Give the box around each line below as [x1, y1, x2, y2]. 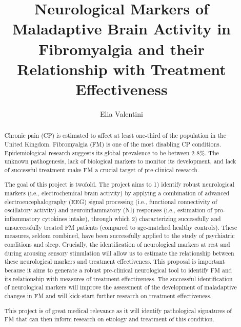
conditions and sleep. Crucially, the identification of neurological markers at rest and [4, 240, 230, 249]
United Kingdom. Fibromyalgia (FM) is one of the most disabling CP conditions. [4, 139, 222, 148]
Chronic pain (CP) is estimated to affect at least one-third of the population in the [4, 131, 226, 140]
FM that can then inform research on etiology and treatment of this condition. [4, 315, 214, 323]
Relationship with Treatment [17, 58, 226, 79]
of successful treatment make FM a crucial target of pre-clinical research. [4, 165, 199, 174]
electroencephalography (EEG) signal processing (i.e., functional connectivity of [4, 197, 217, 206]
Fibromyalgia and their [38, 38, 205, 59]
